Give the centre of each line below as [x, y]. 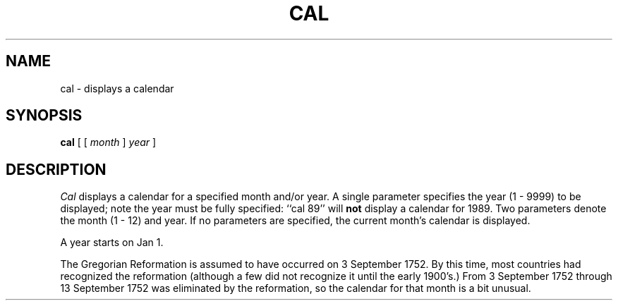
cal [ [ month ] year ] [108, 142]
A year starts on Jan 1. [112, 243]
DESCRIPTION [56, 169]
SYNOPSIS [44, 116]
